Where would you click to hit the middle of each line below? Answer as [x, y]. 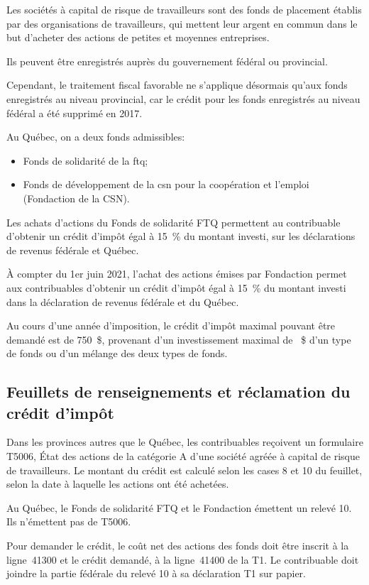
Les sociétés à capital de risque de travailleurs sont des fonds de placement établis [184, 9]
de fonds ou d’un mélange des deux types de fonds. [117, 353]
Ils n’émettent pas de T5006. [69, 521]
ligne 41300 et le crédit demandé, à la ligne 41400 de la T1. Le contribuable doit [183, 559]
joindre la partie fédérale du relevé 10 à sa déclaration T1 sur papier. [156, 573]
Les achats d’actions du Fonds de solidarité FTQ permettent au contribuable [174, 222]
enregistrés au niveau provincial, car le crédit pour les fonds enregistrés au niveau [183, 98]
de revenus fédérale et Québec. [73, 250]
